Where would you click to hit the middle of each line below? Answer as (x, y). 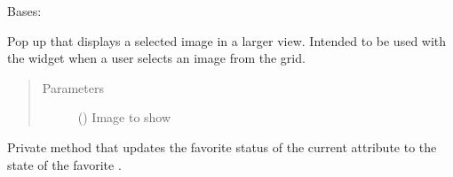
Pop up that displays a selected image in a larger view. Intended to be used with (227, 40)
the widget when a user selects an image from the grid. (156, 58)
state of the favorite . (64, 164)
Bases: (24, 11)
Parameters (73, 87)
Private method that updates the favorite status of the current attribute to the (222, 146)
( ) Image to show (124, 117)
